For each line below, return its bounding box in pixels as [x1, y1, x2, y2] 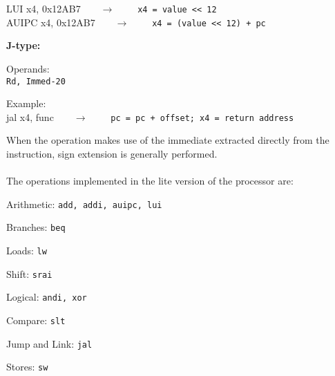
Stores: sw [6, 359, 48, 374]
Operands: [6, 61, 50, 75]
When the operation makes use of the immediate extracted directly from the [6, 133, 329, 147]
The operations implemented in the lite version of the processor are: [6, 173, 294, 188]
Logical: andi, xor [6, 290, 87, 304]
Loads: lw [6, 243, 47, 258]
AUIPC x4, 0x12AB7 [6, 15, 95, 29]
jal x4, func [6, 109, 54, 124]
